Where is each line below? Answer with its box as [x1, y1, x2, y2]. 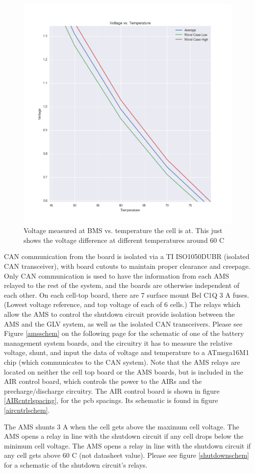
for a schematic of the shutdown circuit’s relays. [4, 459, 148, 470]
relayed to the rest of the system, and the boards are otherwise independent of [4, 280, 240, 290]
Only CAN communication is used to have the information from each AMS [4, 270, 229, 281]
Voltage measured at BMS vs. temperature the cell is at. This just [24, 225, 223, 236]
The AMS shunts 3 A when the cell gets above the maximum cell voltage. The [4, 421, 239, 431]
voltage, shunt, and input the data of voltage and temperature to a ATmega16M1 [4, 347, 249, 357]
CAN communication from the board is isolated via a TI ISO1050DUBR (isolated [4, 251, 250, 261]
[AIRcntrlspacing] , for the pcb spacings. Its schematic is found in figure [4, 395, 218, 405]
